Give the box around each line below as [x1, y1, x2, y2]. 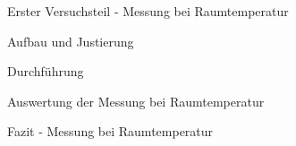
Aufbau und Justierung [7, 31, 134, 50]
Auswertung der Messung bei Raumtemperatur [7, 91, 265, 110]
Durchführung [7, 62, 84, 81]
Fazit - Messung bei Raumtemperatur [7, 122, 214, 141]
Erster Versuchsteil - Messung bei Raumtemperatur [7, 2, 289, 20]
